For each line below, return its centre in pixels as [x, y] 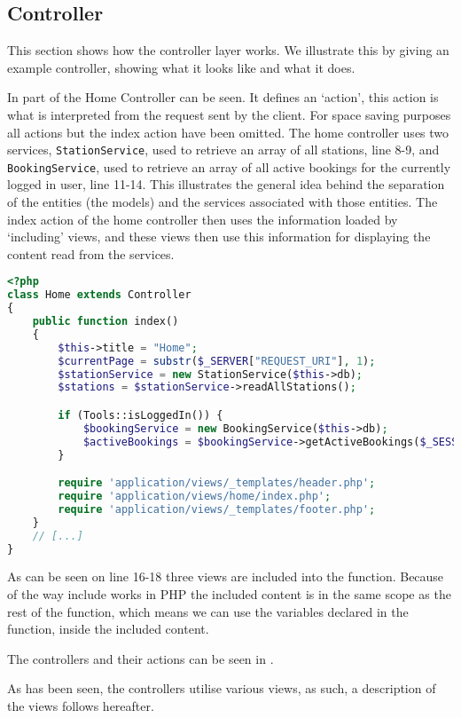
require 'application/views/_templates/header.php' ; [217, 483]
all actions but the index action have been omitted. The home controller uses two [228, 132]
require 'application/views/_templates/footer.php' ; [217, 509]
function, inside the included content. [108, 629]
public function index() [105, 322]
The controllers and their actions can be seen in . [141, 658]
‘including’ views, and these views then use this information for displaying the [219, 237]
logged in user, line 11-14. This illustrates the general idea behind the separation [226, 184]
